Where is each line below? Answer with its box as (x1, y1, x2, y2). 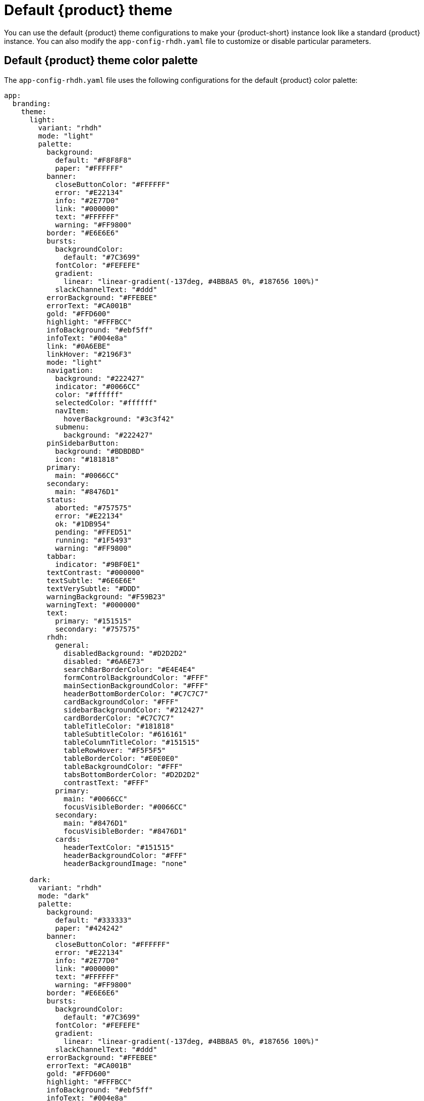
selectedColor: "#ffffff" (55, 398, 157, 407)
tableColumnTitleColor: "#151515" (64, 738, 200, 746)
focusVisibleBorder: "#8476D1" (64, 827, 187, 835)
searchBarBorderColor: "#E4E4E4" (64, 665, 196, 674)
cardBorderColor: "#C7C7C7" (64, 713, 175, 722)
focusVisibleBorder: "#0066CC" (64, 802, 187, 811)
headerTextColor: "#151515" (64, 843, 175, 851)
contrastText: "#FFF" (64, 778, 149, 787)
